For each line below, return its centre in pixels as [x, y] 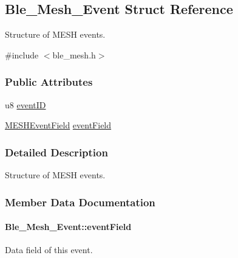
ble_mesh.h [74, 54]
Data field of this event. [49, 250]
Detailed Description [56, 152]
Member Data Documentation [80, 202]
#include [22, 54]
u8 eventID [25, 104]
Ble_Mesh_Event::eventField [68, 227]
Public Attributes [49, 82]
